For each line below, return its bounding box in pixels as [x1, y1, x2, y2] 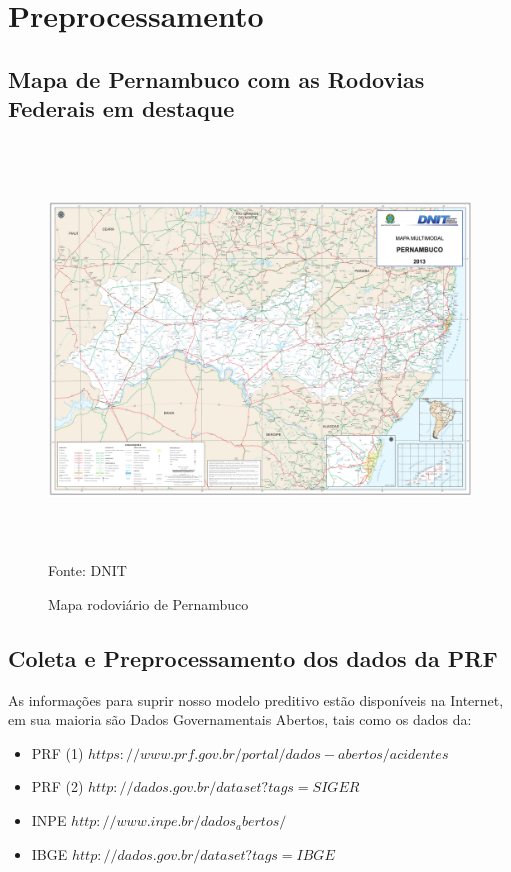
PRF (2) [31, 776, 84, 797]
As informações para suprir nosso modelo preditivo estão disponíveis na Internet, [8, 689, 504, 710]
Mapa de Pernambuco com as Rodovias [8, 63, 425, 94]
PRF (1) [31, 742, 84, 763]
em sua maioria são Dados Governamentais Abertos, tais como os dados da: [8, 709, 472, 730]
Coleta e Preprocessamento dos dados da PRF [8, 642, 498, 673]
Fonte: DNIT [48, 560, 127, 581]
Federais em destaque [8, 93, 235, 124]
